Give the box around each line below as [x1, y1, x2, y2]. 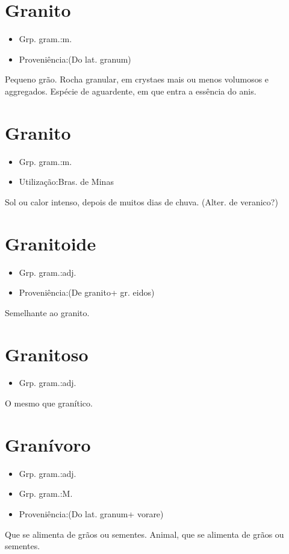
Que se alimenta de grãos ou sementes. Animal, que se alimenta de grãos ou [5, 528, 284, 540]
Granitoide [5, 231, 96, 255]
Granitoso [5, 341, 89, 366]
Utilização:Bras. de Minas [19, 175, 114, 188]
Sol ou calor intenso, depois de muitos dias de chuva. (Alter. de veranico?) [5, 195, 278, 208]
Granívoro [5, 432, 91, 456]
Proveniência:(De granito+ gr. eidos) [19, 286, 155, 299]
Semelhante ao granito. [5, 306, 90, 319]
